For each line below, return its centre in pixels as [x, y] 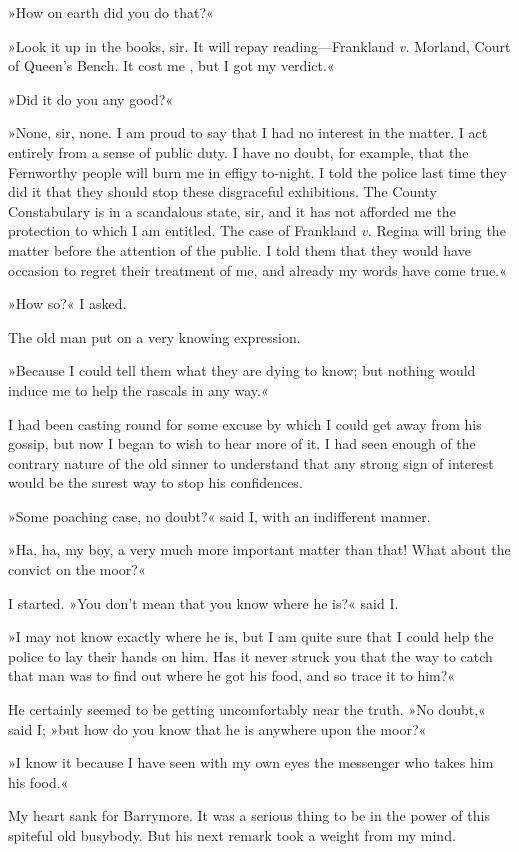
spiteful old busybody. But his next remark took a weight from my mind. [232, 835]
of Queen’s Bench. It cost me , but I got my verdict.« [171, 65]
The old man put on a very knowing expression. [154, 336]
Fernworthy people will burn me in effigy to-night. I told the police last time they [257, 171]
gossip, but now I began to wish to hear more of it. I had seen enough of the [242, 443]
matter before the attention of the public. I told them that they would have [239, 249]
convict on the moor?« [77, 569]
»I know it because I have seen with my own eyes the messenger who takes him [251, 762]
